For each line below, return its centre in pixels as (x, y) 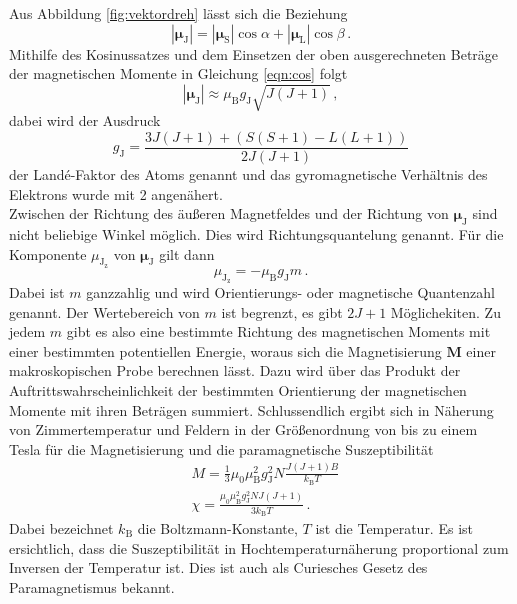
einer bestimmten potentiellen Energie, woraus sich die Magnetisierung (225, 350)
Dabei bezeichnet (61, 527)
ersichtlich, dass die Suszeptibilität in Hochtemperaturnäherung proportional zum (259, 547)
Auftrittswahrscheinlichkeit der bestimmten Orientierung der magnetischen (238, 389)
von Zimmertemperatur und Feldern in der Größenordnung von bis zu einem (243, 429)
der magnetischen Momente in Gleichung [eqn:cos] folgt (178, 73)
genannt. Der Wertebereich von (104, 311)
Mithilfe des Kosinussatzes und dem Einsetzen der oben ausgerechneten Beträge (254, 53)
